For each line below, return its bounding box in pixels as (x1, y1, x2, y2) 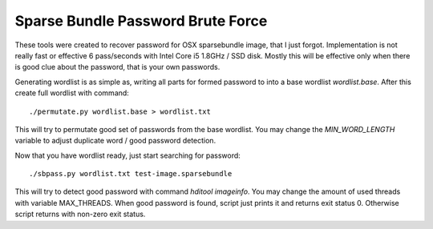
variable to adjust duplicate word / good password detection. (14, 136, 216, 146)
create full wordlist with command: (14, 88, 130, 98)
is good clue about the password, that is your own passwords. (14, 62, 221, 72)
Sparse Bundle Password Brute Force (14, 12, 268, 30)
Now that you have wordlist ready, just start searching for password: (14, 151, 241, 160)
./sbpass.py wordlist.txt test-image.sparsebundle (29, 169, 233, 179)
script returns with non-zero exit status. (14, 209, 146, 219)
